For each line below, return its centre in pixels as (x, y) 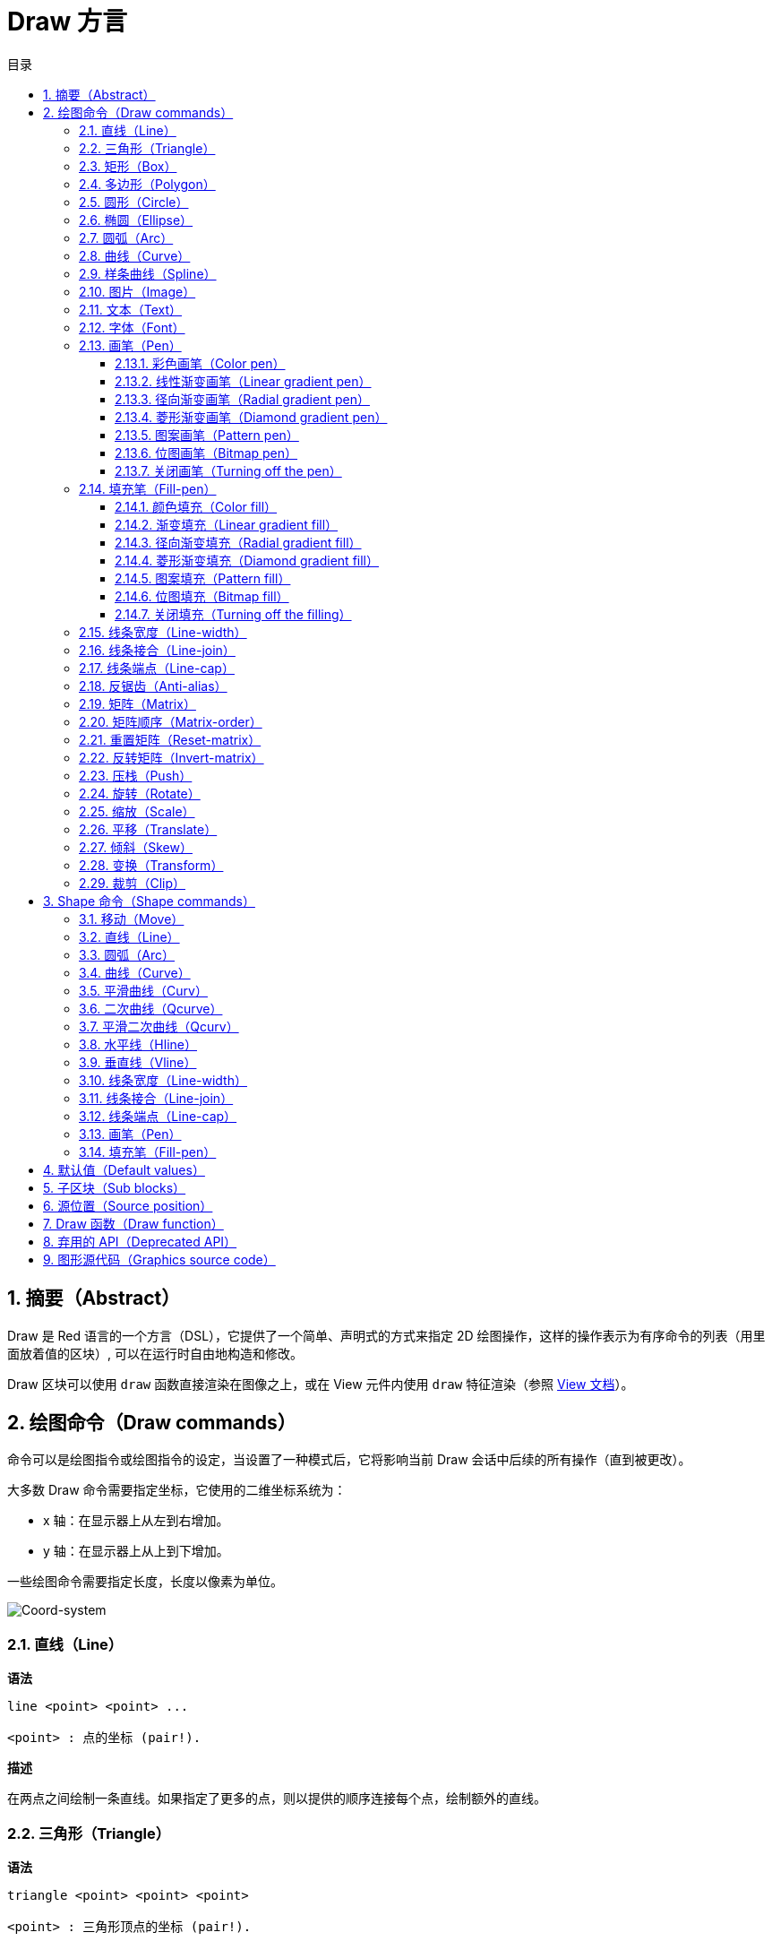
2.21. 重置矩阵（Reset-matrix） (170, 739)
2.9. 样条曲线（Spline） (148, 273)
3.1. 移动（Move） (132, 919)
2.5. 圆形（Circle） (134, 202)
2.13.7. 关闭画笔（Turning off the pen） (228, 470)
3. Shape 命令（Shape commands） (149, 901)
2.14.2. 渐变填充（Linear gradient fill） (227, 524)
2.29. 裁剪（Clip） (132, 883)
